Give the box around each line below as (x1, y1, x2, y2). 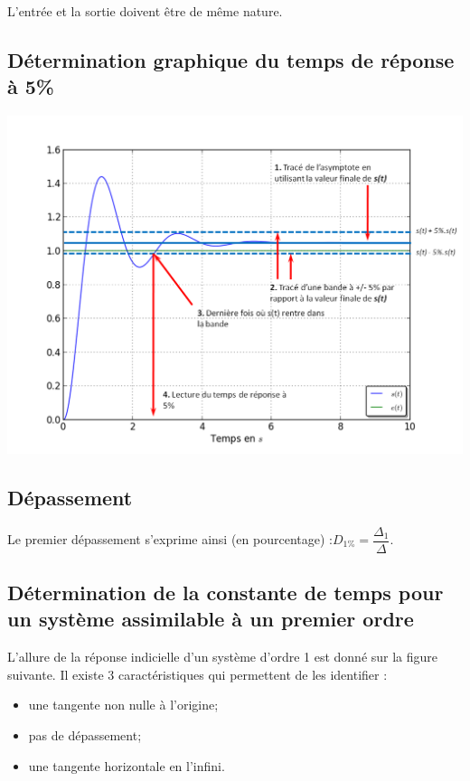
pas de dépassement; (28, 725, 142, 744)
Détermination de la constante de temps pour (7, 579, 444, 606)
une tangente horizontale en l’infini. (28, 756, 225, 775)
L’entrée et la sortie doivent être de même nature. (7, 2, 283, 20)
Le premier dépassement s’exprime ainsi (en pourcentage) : (7, 530, 333, 549)
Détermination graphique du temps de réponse (7, 45, 455, 73)
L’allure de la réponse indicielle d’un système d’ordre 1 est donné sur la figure (7, 647, 438, 666)
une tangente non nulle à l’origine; (28, 695, 219, 714)
